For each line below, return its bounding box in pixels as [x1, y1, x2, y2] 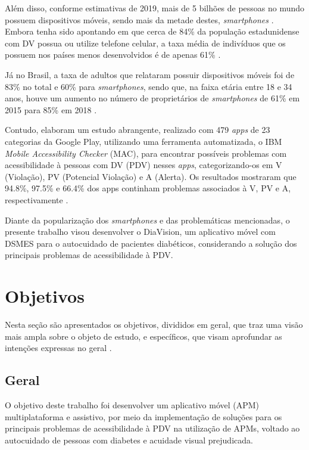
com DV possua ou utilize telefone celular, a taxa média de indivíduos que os [5, 36, 286, 49]
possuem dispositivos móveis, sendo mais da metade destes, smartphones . [5, 13, 274, 26]
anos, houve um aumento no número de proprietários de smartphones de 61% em [5, 92, 300, 104]
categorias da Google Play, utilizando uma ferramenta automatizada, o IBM [5, 135, 282, 147]
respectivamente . [5, 193, 68, 206]
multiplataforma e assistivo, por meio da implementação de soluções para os [5, 410, 282, 423]
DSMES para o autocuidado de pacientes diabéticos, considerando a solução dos [5, 237, 297, 249]
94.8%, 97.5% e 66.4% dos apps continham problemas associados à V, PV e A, [5, 182, 291, 194]
